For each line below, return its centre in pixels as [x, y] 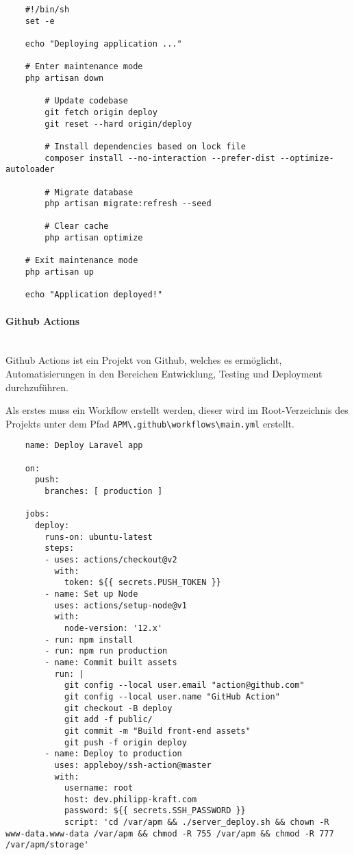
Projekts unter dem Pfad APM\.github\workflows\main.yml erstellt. [150, 423]
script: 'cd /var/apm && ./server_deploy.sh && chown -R [197, 822]
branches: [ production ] [104, 492]
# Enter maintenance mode [84, 67]
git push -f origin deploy [125, 742]
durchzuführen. [37, 387]
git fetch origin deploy [101, 112]
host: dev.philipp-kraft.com [130, 799]
